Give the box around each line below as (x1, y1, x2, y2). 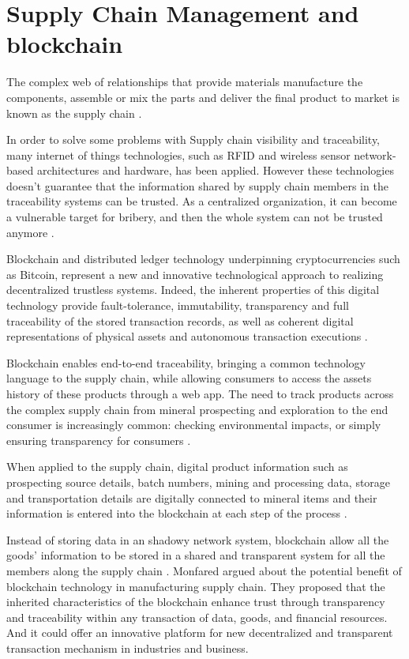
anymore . (6, 224, 54, 240)
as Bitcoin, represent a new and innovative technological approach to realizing (6, 265, 384, 282)
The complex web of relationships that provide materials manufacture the (6, 73, 363, 90)
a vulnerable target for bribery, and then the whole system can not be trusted (6, 209, 383, 225)
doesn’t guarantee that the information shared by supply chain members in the (6, 177, 388, 194)
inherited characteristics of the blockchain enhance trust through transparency (6, 593, 385, 610)
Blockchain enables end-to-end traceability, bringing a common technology (6, 354, 366, 371)
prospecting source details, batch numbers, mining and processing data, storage (6, 473, 391, 490)
